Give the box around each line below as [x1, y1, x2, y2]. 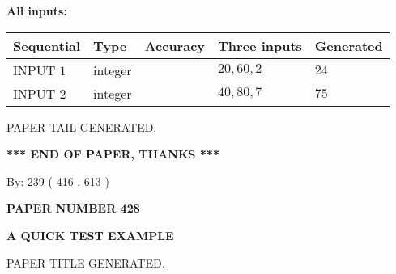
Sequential [13, 36, 81, 55]
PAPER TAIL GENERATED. [6, 118, 157, 135]
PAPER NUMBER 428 [6, 200, 140, 217]
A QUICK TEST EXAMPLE [6, 226, 174, 243]
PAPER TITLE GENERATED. [6, 254, 165, 271]
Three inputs [218, 36, 302, 55]
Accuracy [144, 36, 206, 55]
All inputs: [6, 2, 67, 19]
